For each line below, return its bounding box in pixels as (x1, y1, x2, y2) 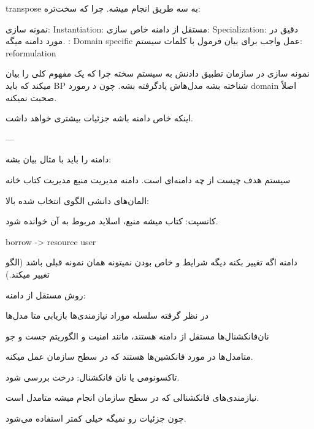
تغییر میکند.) (6, 267, 50, 280)
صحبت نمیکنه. (6, 91, 57, 104)
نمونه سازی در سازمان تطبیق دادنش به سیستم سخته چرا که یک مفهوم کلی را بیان (6, 67, 310, 80)
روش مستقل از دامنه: (6, 288, 86, 301)
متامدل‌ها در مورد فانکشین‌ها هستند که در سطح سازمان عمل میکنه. (6, 350, 253, 363)
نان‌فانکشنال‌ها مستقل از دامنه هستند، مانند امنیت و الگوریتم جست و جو (6, 329, 269, 342)
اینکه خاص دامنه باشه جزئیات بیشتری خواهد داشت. (6, 112, 193, 124)
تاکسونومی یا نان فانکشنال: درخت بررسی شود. (6, 370, 180, 383)
